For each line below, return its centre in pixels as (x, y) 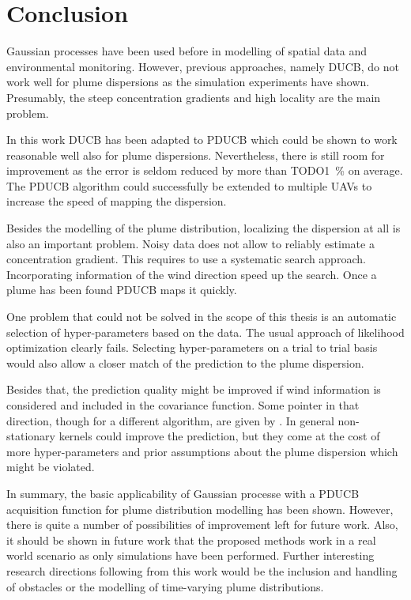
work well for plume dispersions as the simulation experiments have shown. (188, 82)
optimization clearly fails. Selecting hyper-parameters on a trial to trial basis (192, 347)
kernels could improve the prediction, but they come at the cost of (219, 436)
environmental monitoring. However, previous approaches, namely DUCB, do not (203, 66)
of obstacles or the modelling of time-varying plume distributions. (165, 586)
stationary (31, 436)
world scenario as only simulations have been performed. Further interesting (190, 555)
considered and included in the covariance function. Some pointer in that (183, 405)
